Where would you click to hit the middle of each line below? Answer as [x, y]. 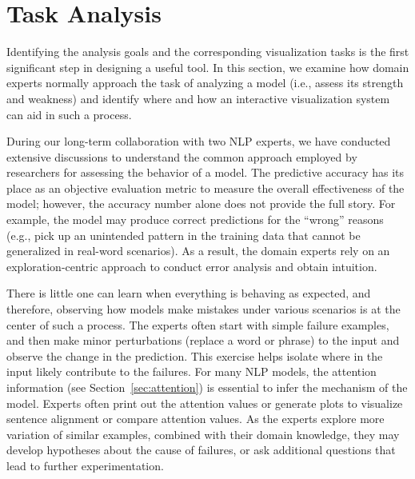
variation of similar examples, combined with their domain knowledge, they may [203, 434]
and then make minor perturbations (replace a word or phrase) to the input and [203, 340]
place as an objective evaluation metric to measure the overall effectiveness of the [206, 188]
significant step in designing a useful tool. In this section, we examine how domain [208, 67]
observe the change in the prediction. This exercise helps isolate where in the [195, 355]
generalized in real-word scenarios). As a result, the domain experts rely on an [198, 251]
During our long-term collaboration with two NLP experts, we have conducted [199, 141]
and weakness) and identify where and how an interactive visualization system [198, 98]
